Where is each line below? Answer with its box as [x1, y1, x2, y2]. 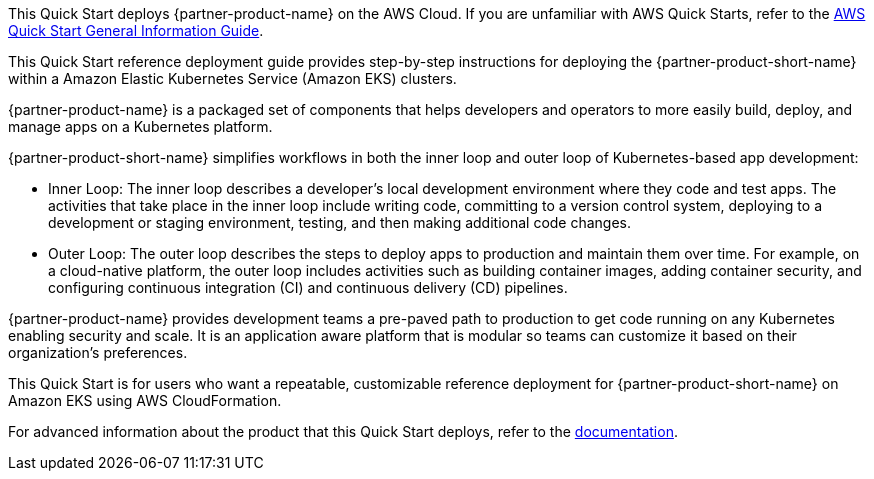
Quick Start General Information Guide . [8, 22, 264, 39]
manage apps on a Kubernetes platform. [8, 118, 273, 135]
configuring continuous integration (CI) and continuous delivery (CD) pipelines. [48, 279, 568, 296]
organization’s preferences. [8, 344, 188, 361]
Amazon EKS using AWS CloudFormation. [8, 392, 282, 409]
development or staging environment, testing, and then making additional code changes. [48, 214, 632, 231]
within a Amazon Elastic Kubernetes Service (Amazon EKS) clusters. [8, 70, 457, 87]
